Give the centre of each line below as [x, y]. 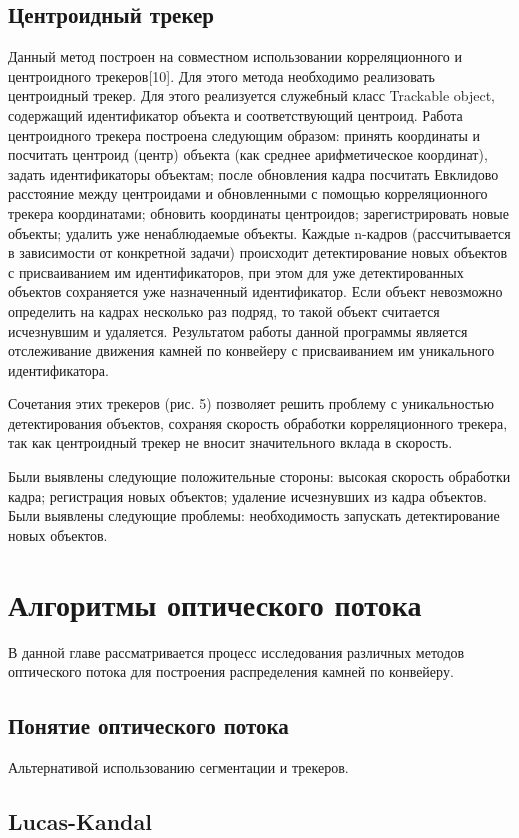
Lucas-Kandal [80, 820]
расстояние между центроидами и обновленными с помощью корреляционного [248, 193]
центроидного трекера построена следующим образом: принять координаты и [244, 134]
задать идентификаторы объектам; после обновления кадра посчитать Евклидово [253, 173]
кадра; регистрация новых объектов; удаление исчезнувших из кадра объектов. [247, 495]
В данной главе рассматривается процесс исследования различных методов [236, 651]
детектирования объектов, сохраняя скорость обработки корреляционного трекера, [258, 422]
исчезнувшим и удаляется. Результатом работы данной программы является [238, 330]
